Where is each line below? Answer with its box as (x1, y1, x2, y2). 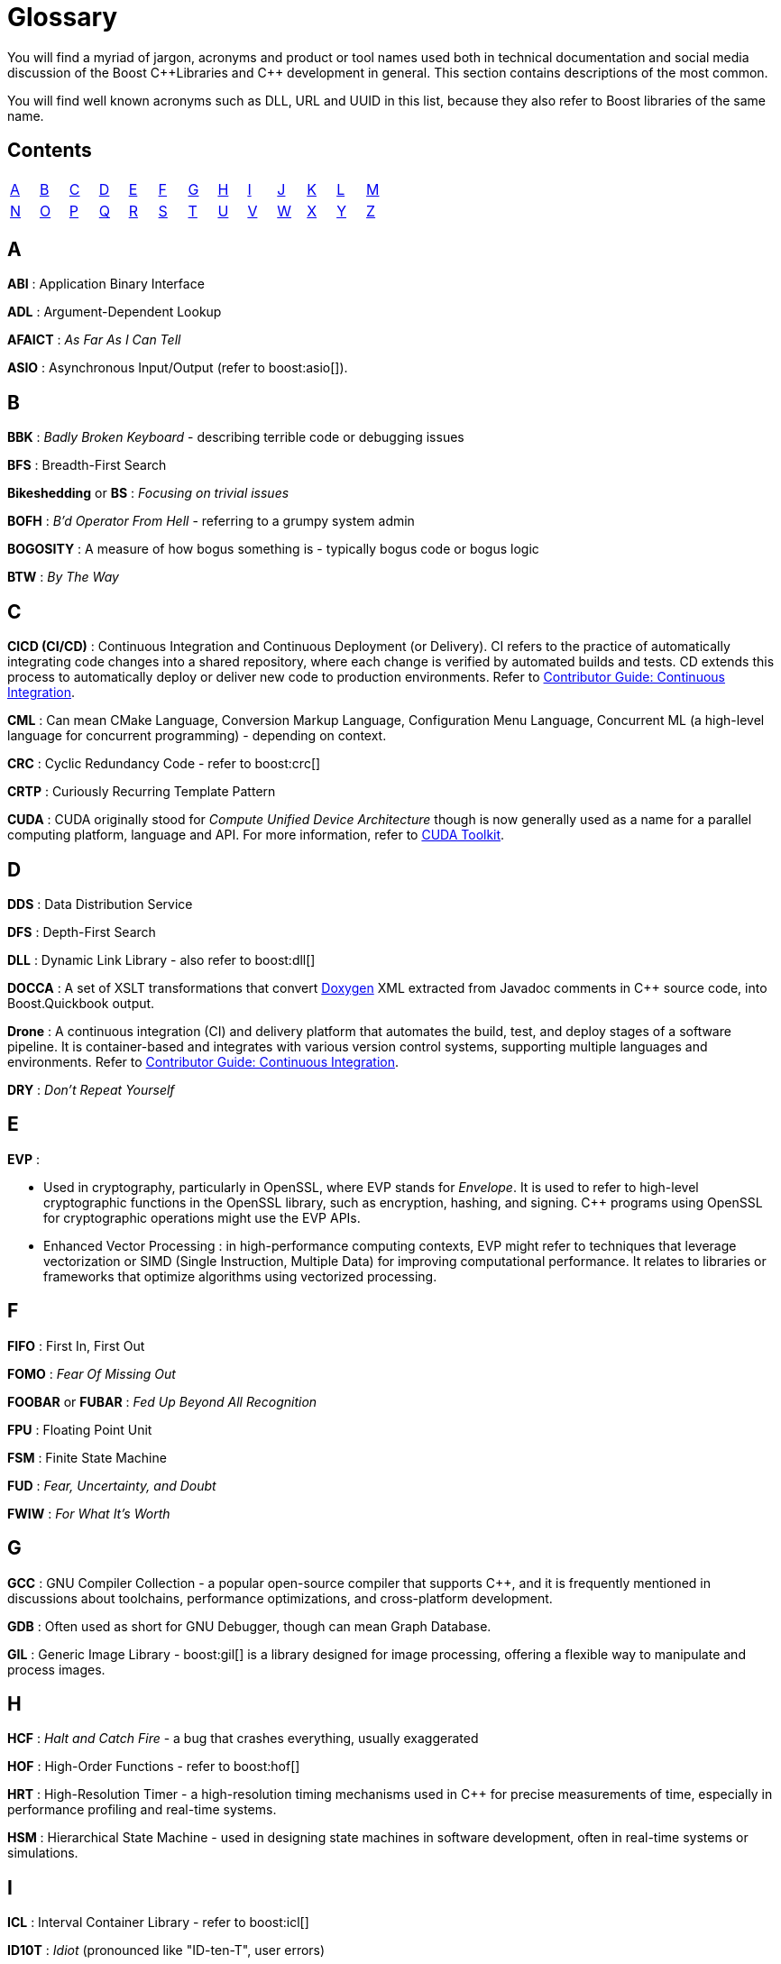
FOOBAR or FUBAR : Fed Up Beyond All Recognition (7, 1393, 317, 1409)
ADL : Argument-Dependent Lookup (7, 304, 222, 320)
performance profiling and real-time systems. (7, 1802, 277, 1818)
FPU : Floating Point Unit (7, 1421, 152, 1437)
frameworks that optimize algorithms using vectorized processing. (43, 1268, 437, 1284)
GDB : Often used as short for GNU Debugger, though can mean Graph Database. (7, 1618, 492, 1634)
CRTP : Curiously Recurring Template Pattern (7, 784, 276, 800)
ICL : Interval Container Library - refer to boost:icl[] (7, 1914, 309, 1931)
